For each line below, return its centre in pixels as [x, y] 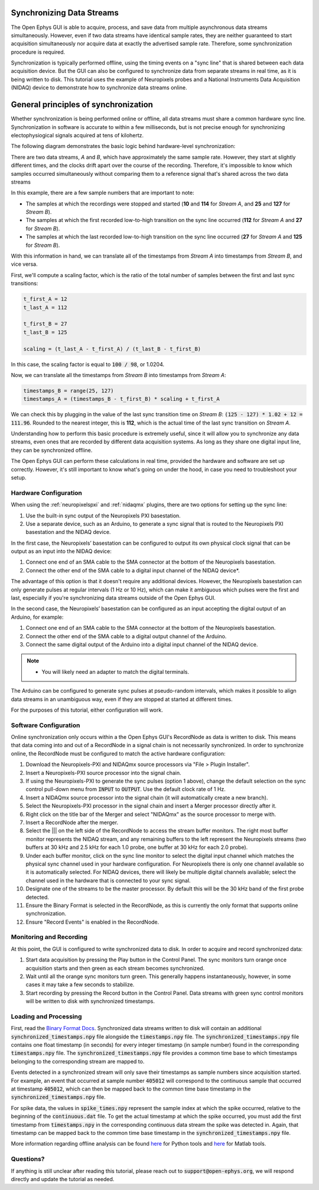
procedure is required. [38, 52]
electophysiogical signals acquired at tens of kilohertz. [77, 135]
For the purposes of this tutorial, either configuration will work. [87, 710]
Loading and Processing [46, 1017]
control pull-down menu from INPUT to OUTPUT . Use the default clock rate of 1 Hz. [126, 789]
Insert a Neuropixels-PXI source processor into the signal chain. [103, 773]
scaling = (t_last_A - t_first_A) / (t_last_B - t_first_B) [112, 349]
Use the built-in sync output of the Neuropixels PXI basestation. [103, 516]
